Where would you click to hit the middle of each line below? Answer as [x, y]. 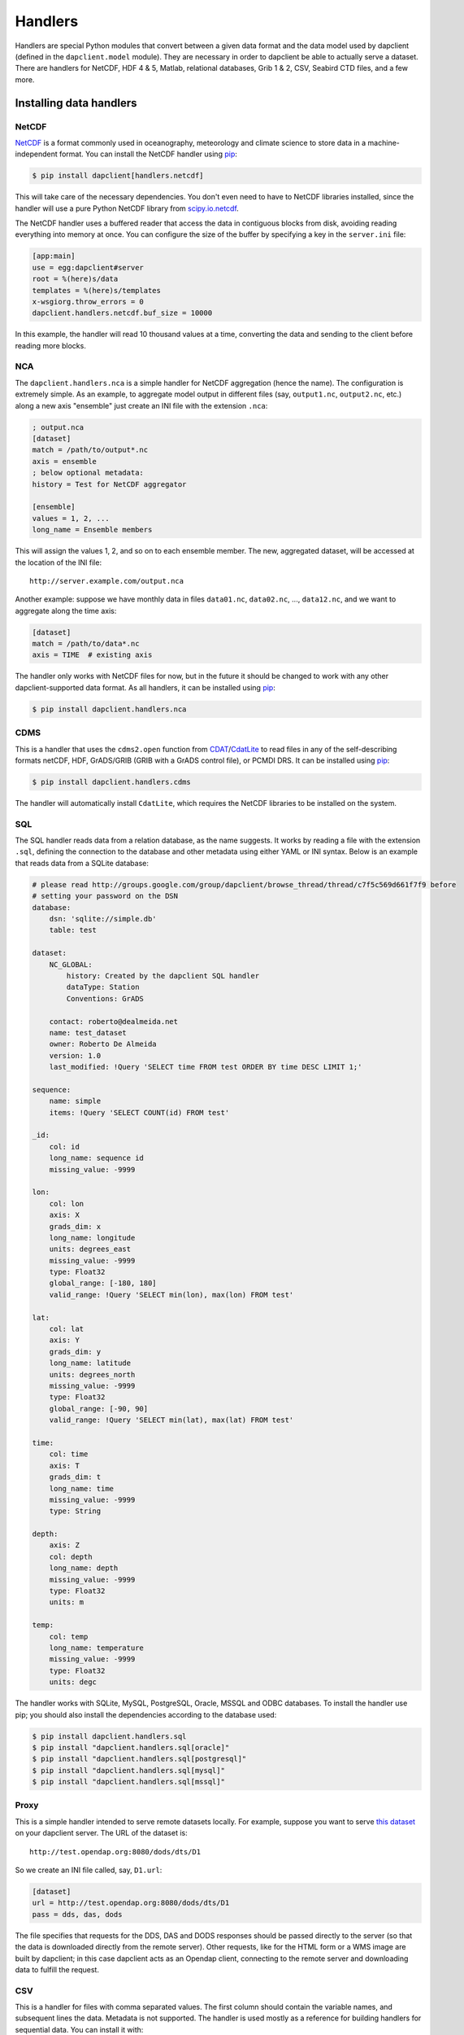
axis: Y [65, 1340]
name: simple [75, 1101]
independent [36, 154]
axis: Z [65, 1545]
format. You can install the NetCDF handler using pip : [148, 154]
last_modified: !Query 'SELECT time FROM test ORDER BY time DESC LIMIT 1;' [206, 1067]
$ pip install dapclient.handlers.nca [109, 709]
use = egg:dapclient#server [88, 267]
